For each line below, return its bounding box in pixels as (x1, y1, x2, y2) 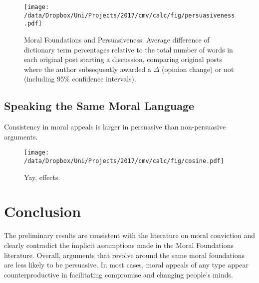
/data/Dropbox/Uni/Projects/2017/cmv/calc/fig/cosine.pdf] (24, 157, 224, 164)
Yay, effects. (24, 171, 60, 182)
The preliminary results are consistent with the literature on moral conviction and (4, 230, 256, 240)
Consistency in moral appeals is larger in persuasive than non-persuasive (4, 121, 226, 132)
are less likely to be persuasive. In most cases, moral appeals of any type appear (4, 259, 249, 270)
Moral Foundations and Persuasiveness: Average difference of (24, 34, 210, 44)
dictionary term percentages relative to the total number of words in (24, 44, 233, 54)
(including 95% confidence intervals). (24, 73, 136, 84)
